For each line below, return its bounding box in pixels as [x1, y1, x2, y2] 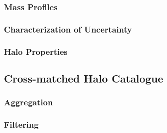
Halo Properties [4, 45, 68, 57]
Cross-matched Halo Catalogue [4, 70, 163, 85]
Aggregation [4, 96, 53, 108]
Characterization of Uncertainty [4, 23, 132, 35]
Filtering [4, 118, 39, 131]
